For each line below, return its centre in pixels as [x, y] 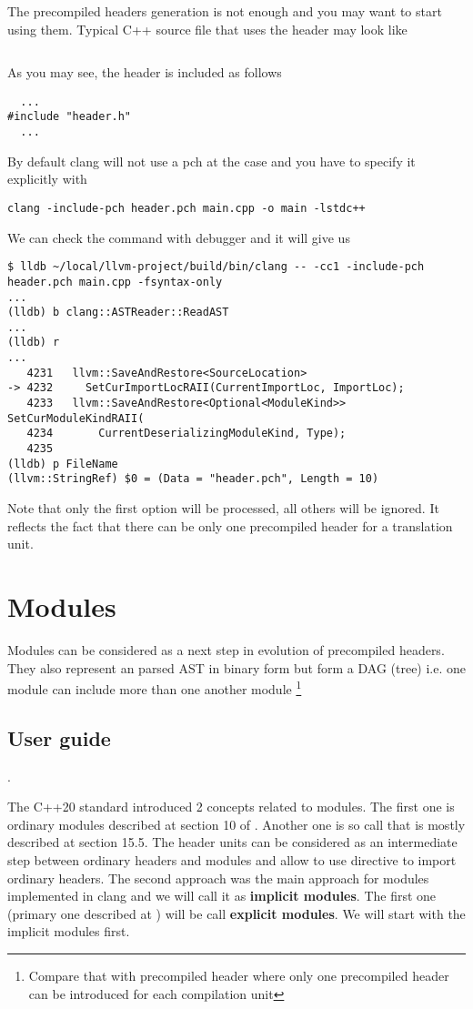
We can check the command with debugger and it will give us [179, 237]
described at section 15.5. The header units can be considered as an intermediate [232, 842]
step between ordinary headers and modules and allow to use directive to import [232, 859]
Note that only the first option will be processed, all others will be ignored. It [223, 508]
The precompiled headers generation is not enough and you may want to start [225, 11]
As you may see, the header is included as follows [145, 72]
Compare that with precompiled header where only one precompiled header [239, 975]
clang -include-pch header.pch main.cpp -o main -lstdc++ [186, 208]
